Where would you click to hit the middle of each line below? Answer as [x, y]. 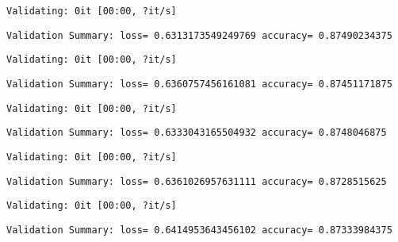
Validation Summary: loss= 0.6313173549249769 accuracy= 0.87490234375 [199, 35]
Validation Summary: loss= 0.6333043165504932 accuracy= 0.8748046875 [197, 133]
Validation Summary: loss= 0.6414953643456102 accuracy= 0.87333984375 [199, 230]
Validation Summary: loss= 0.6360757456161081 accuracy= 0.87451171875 [199, 84]
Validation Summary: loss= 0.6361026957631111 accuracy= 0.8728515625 [197, 181]
